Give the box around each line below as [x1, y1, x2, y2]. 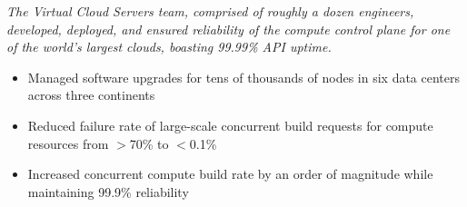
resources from [27, 133, 109, 153]
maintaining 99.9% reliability [27, 182, 189, 201]
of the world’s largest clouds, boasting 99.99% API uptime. [6, 37, 332, 56]
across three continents [27, 85, 155, 104]
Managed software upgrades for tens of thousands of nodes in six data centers [27, 67, 461, 86]
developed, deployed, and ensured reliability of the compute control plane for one [6, 19, 451, 38]
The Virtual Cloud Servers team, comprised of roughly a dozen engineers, [6, 2, 414, 20]
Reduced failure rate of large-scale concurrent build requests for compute [27, 115, 433, 134]
